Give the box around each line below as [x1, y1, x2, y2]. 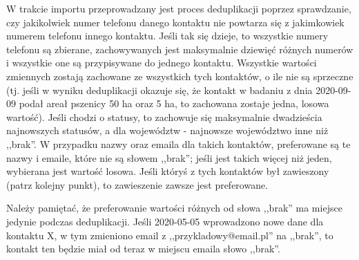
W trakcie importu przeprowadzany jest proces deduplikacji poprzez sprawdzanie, [6, 1, 351, 15]
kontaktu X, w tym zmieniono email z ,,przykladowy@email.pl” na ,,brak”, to [6, 228, 333, 242]
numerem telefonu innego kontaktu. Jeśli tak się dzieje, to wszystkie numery [6, 28, 329, 43]
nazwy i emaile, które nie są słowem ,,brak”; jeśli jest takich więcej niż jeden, [6, 150, 332, 165]
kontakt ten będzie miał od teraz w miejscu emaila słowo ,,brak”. [6, 241, 280, 256]
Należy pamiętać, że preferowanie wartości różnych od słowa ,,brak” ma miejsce [6, 201, 342, 215]
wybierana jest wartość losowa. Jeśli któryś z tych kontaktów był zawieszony [6, 164, 329, 178]
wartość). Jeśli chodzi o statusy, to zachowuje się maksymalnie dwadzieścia [6, 109, 322, 124]
